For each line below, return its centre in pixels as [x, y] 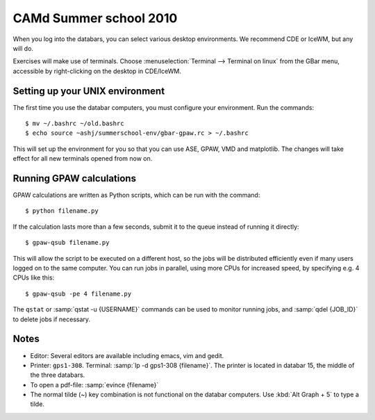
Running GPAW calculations [75, 178]
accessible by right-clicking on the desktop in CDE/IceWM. [97, 71]
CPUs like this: [34, 277]
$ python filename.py [62, 211]
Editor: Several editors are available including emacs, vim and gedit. [127, 355]
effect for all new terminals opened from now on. [83, 159]
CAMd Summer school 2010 [95, 18]
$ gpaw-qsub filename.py [67, 243]
